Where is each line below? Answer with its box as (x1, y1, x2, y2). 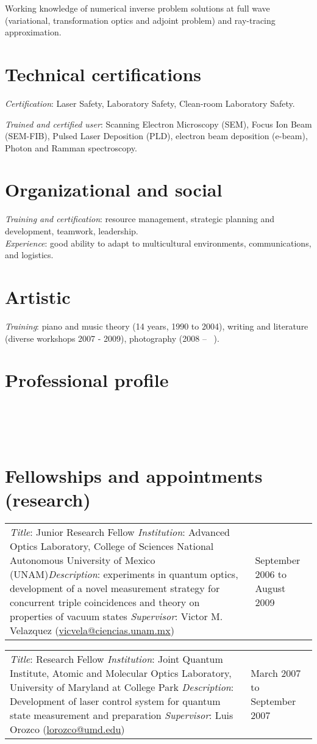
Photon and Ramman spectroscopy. (5, 141, 137, 154)
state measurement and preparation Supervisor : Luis (10, 708, 233, 723)
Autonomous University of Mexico (10, 553, 155, 568)
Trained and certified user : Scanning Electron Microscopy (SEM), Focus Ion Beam (5, 117, 312, 130)
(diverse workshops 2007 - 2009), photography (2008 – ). (5, 331, 219, 344)
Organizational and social (5, 177, 223, 202)
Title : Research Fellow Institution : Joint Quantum (10, 652, 223, 666)
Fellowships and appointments (5, 463, 263, 488)
